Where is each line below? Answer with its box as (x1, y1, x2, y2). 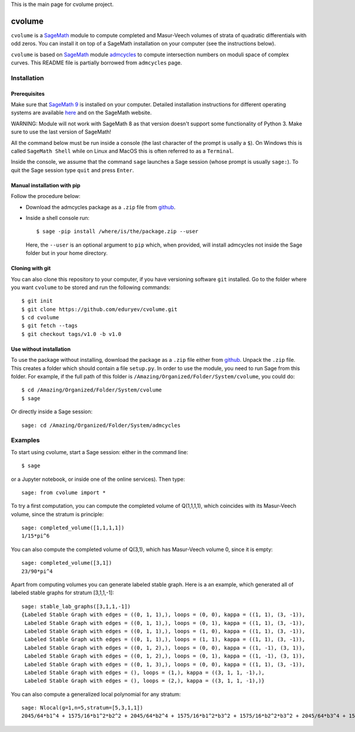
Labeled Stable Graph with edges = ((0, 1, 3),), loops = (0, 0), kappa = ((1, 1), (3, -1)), (24, 661, 306, 668)
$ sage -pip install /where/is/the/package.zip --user (36, 228, 199, 235)
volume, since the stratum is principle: (11, 510, 104, 517)
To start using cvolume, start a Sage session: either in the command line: (11, 448, 189, 455)
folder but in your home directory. (25, 250, 108, 257)
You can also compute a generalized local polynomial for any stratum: (11, 691, 181, 698)
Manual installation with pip (11, 182, 81, 189)
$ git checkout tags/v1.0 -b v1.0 (21, 331, 121, 337)
